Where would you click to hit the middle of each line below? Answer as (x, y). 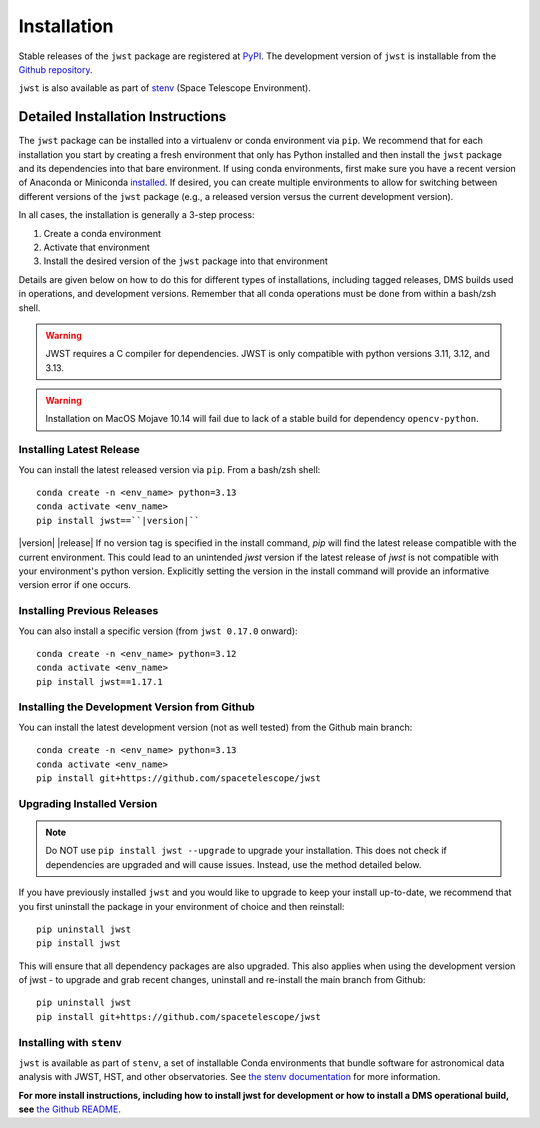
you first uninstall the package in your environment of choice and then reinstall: (181, 906)
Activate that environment (96, 247)
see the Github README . (70, 1109)
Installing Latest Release (79, 450)
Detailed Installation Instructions (122, 116)
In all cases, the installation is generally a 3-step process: (136, 215)
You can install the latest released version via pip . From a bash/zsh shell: (169, 469)
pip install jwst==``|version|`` (118, 520)
